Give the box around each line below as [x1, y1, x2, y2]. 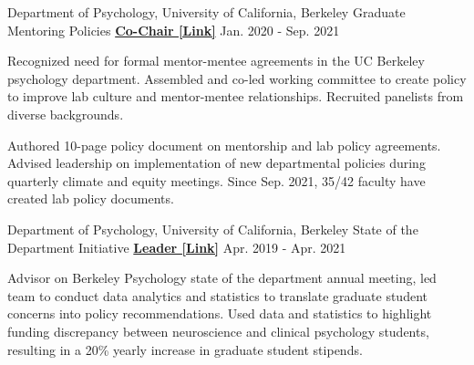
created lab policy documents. [7, 189, 174, 208]
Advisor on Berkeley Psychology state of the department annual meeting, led [7, 268, 437, 287]
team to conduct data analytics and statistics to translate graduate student [7, 286, 428, 305]
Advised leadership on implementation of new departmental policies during [7, 153, 426, 172]
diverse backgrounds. [7, 104, 124, 123]
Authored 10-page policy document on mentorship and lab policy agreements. [7, 135, 441, 154]
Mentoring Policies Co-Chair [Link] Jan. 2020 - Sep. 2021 [7, 20, 340, 39]
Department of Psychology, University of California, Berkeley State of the [7, 219, 418, 238]
